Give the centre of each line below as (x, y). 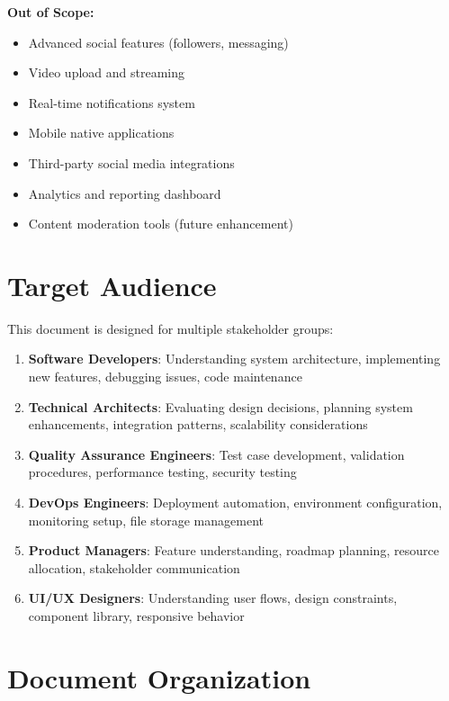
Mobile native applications (101, 133)
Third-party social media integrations (131, 162)
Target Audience (112, 285)
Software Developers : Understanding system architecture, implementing (234, 359)
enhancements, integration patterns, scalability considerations (198, 424)
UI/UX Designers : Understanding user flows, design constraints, (213, 598)
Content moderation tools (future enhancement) (161, 224)
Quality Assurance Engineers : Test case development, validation (216, 454)
